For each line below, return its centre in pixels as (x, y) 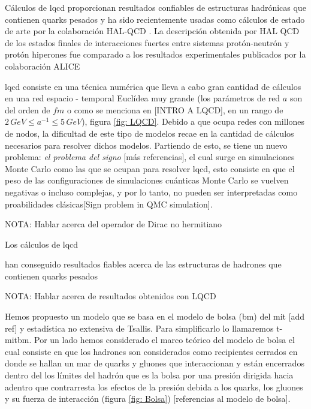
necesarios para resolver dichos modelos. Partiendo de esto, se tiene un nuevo (146, 145)
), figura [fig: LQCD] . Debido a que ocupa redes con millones (193, 121)
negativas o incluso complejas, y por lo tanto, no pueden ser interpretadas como (151, 192)
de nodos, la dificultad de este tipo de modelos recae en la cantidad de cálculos (150, 133)
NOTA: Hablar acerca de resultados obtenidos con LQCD (111, 296)
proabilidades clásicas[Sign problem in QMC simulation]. (109, 204)
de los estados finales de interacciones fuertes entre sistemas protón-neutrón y (147, 42)
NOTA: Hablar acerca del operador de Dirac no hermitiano (114, 224)
